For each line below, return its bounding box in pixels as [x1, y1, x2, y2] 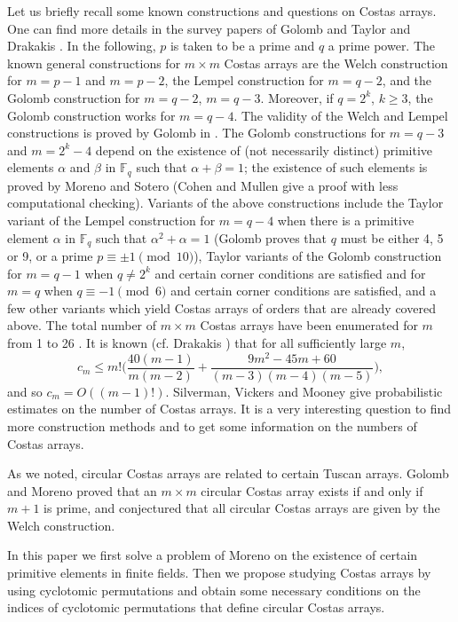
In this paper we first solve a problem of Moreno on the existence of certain [7, 546, 418, 564]
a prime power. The [328, 36, 436, 55]
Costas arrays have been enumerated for [200, 316, 418, 335]
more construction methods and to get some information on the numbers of [7, 416, 417, 435]
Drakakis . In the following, [7, 36, 156, 55]
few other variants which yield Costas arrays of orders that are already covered [7, 298, 436, 317]
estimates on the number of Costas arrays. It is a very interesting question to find [7, 399, 452, 418]
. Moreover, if [260, 88, 334, 106]
